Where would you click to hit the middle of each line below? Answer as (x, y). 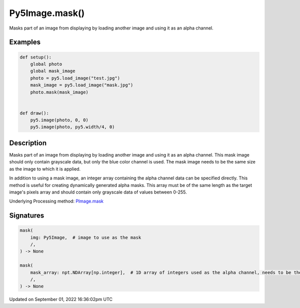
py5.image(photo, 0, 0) (59, 120)
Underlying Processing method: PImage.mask (56, 201)
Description (28, 143)
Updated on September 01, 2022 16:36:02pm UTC (61, 299)
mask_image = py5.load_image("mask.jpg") (82, 85)
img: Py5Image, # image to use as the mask (86, 237)
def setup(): (36, 57)
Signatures (27, 216)
